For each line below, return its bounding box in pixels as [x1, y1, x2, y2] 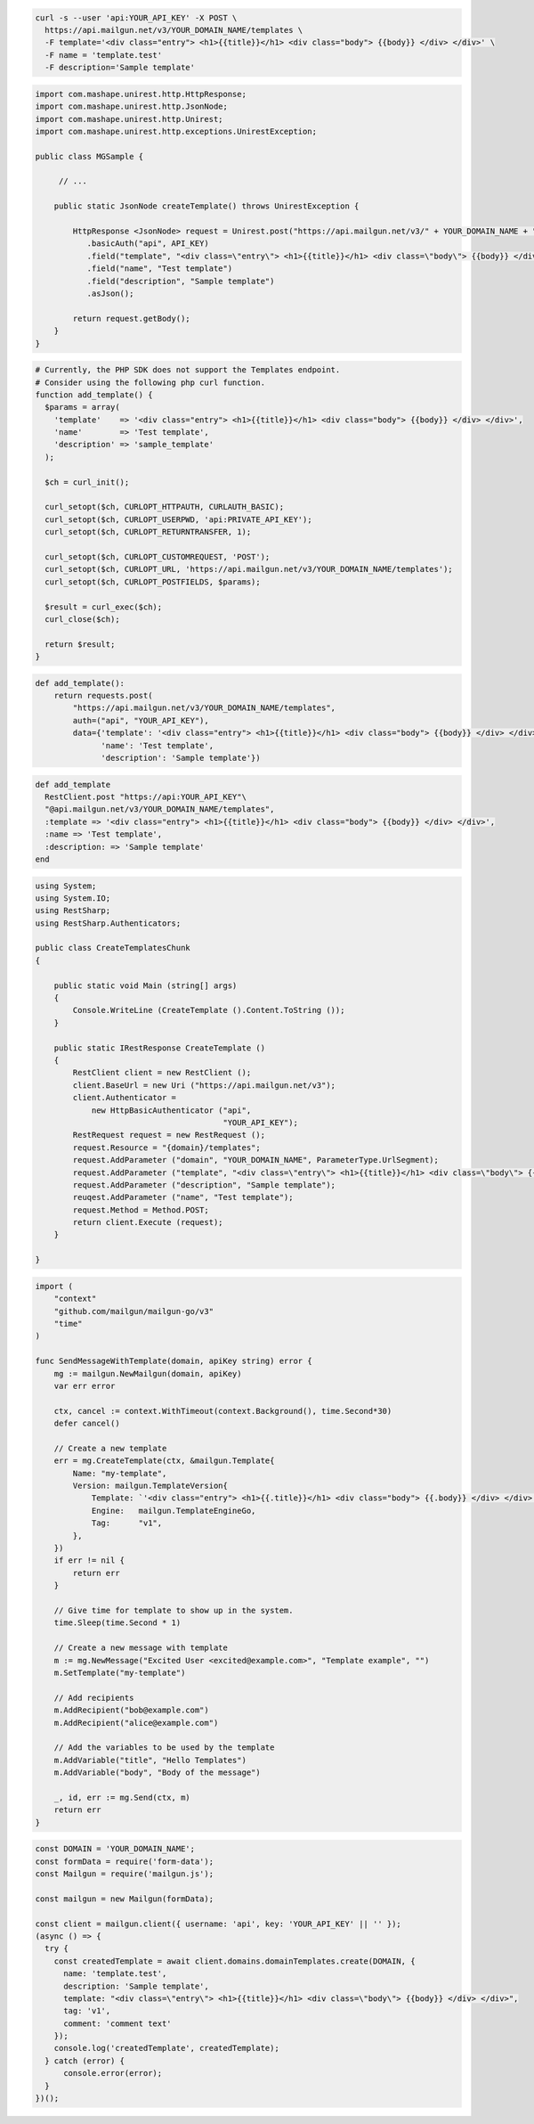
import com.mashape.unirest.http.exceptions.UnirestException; [35, 126, 318, 136]
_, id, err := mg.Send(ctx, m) [53, 1792, 190, 1802]
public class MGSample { [35, 151, 144, 161]
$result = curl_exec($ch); [44, 601, 163, 612]
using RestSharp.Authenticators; [35, 918, 182, 928]
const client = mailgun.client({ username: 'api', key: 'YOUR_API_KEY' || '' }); [35, 1918, 402, 1929]
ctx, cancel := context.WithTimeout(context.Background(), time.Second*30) [53, 1406, 392, 1416]
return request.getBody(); [72, 313, 190, 323]
